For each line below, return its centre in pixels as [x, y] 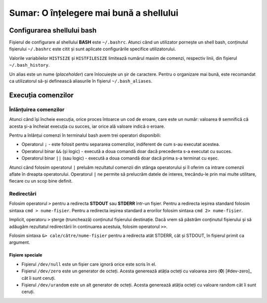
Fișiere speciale [26, 255]
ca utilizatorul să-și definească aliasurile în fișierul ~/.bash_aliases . [81, 81]
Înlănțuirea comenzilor [37, 110]
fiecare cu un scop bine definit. [41, 181]
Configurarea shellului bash [53, 30]
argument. [20, 242]
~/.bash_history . [29, 65]
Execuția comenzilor [41, 95]
